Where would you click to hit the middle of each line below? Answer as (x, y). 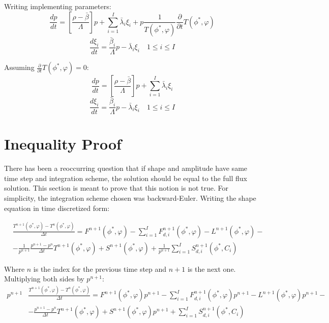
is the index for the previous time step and (100, 268)
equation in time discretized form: (57, 208)
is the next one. (212, 268)
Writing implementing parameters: (58, 6)
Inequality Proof (63, 144)
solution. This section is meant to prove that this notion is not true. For (116, 188)
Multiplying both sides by (44, 279)
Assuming (19, 67)
